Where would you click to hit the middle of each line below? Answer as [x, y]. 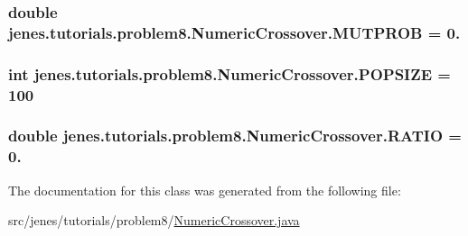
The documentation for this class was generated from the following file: [205, 190]
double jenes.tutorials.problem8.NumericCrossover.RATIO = [235, 136]
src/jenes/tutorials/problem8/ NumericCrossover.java [154, 220]
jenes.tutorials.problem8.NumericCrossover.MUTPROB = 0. [234, 32]
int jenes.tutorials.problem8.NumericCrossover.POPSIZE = [229, 73]
